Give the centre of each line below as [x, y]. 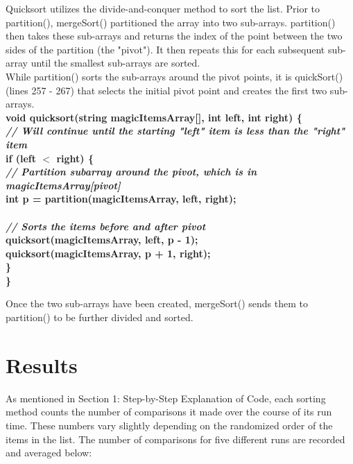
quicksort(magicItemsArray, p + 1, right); [108, 253]
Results [42, 364]
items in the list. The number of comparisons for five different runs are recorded [175, 439]
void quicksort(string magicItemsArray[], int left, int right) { [154, 117]
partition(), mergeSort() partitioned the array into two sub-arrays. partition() [171, 22]
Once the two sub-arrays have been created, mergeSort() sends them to [157, 303]
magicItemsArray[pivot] [63, 185]
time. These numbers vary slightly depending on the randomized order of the [169, 425]
